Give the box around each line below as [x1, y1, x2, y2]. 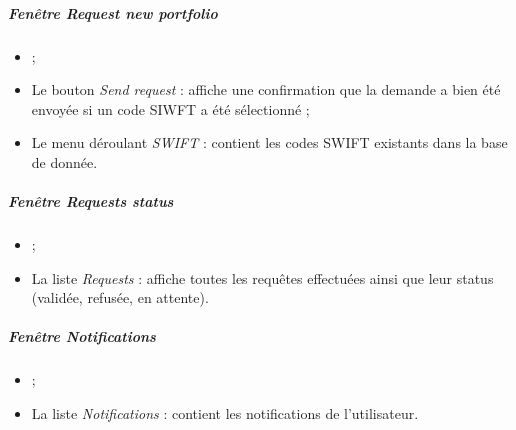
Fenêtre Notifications [8, 326, 156, 347]
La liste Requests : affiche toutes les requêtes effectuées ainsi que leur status [31, 267, 494, 288]
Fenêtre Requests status [8, 191, 174, 212]
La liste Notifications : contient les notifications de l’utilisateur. [31, 403, 419, 424]
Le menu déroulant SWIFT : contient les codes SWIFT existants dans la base [31, 132, 508, 153]
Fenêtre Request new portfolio [8, 2, 218, 23]
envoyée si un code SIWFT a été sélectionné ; [31, 98, 310, 119]
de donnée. [31, 151, 98, 172]
